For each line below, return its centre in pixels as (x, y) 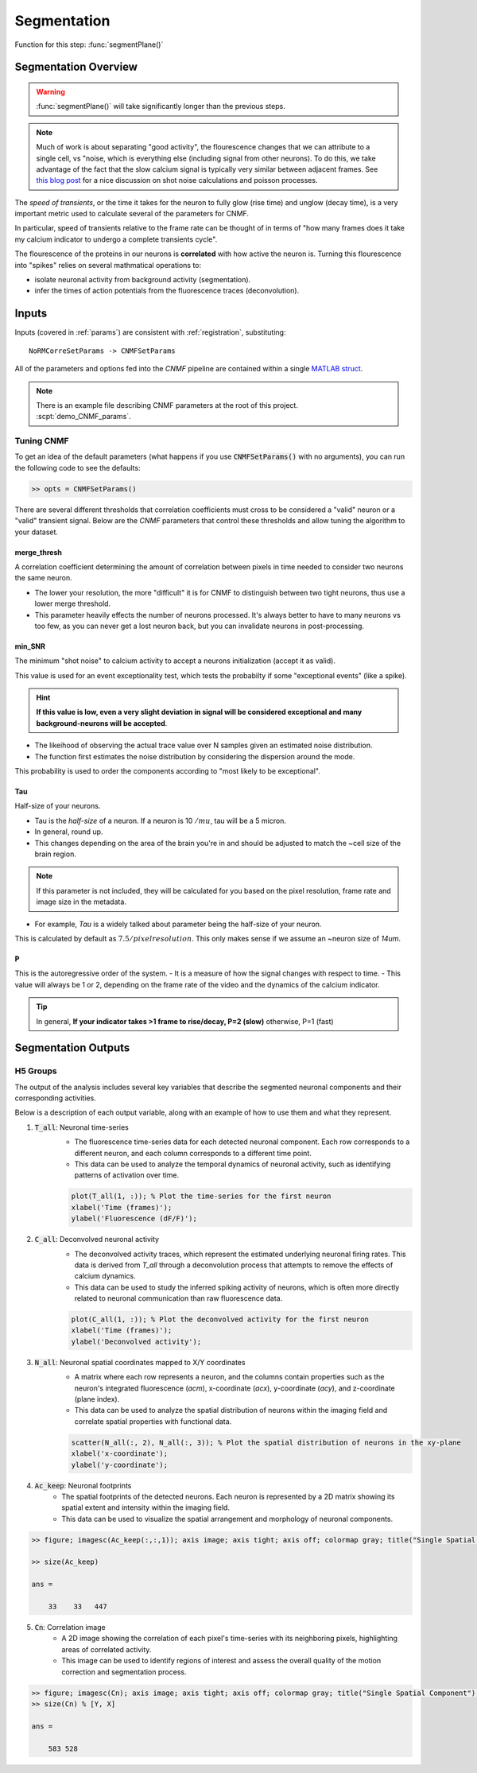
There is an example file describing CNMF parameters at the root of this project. (167, 405)
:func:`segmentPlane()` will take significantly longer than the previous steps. (161, 107)
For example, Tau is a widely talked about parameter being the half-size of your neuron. (178, 924)
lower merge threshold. (73, 603)
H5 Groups (36, 1071)
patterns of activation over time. (126, 1175)
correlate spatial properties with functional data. (153, 1421)
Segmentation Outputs (72, 1048)
